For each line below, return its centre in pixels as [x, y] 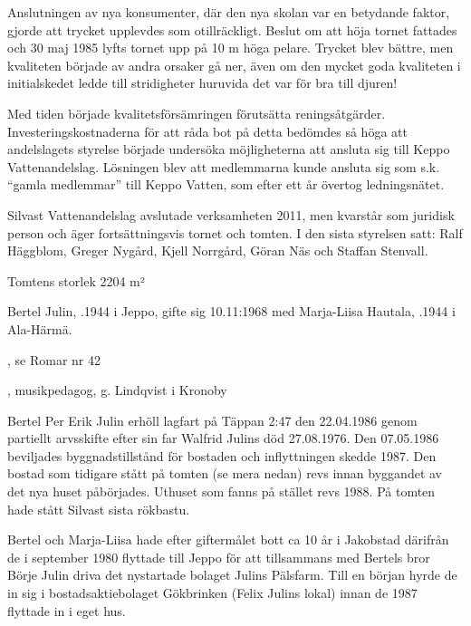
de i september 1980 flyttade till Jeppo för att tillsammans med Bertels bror [219, 557]
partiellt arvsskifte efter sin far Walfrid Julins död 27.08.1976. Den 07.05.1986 [223, 438]
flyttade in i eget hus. [67, 610]
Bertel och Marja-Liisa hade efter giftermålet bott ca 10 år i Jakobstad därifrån [228, 539]
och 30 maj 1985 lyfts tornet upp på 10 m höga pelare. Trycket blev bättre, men [231, 48]
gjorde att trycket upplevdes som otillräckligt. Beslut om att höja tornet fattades [232, 29]
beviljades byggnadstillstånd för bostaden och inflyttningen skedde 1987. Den [222, 455]
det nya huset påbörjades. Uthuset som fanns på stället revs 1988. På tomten [221, 491]
